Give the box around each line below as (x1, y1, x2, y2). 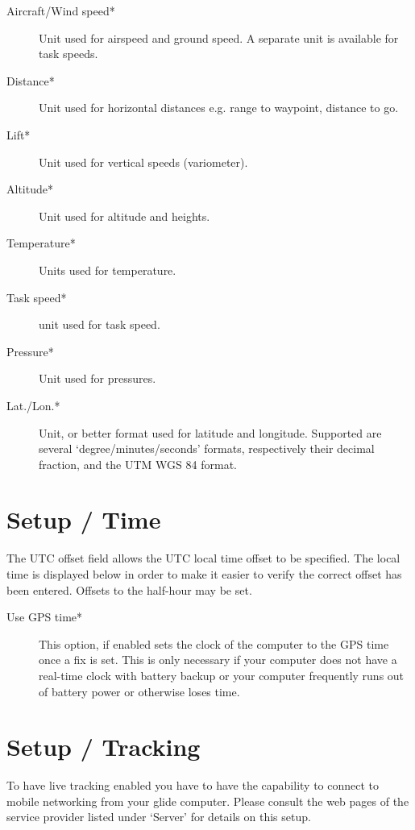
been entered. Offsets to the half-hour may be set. (6, 581, 252, 598)
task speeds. (39, 45, 98, 62)
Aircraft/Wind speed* (6, 2, 115, 19)
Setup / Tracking (6, 730, 201, 763)
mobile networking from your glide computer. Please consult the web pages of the (6, 792, 409, 809)
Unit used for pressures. (39, 370, 156, 387)
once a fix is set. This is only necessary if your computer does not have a (39, 651, 397, 668)
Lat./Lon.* (6, 396, 60, 413)
